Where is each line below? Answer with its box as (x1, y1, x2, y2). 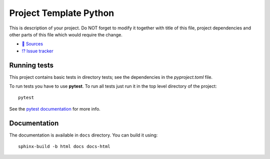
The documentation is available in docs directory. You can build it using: (9, 132, 158, 138)
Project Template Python (9, 7, 114, 18)
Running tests (9, 61, 54, 69)
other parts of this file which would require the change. (9, 31, 122, 37)
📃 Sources (21, 41, 43, 47)
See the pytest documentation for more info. (9, 106, 101, 112)
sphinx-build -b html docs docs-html (18, 144, 111, 150)
